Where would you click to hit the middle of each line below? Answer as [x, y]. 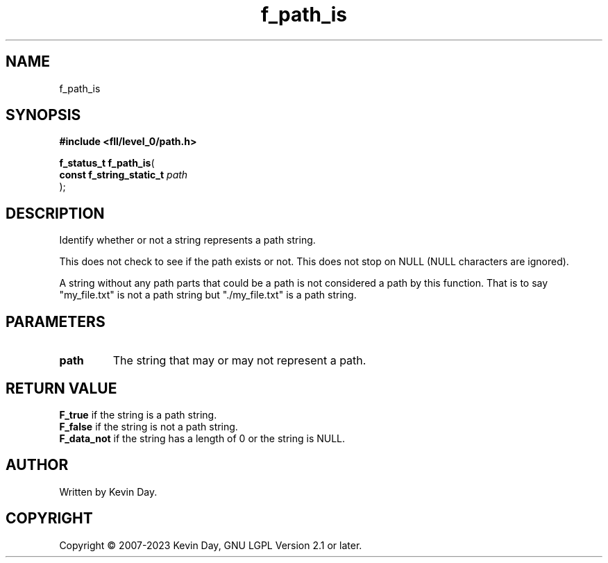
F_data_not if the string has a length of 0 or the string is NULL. [202, 438]
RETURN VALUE [61, 388]
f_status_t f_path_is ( [107, 163]
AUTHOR [37, 465]
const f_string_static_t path [124, 175]
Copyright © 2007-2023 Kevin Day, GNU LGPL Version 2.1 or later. [211, 545]
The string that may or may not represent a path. [239, 361]
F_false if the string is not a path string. [149, 426]
